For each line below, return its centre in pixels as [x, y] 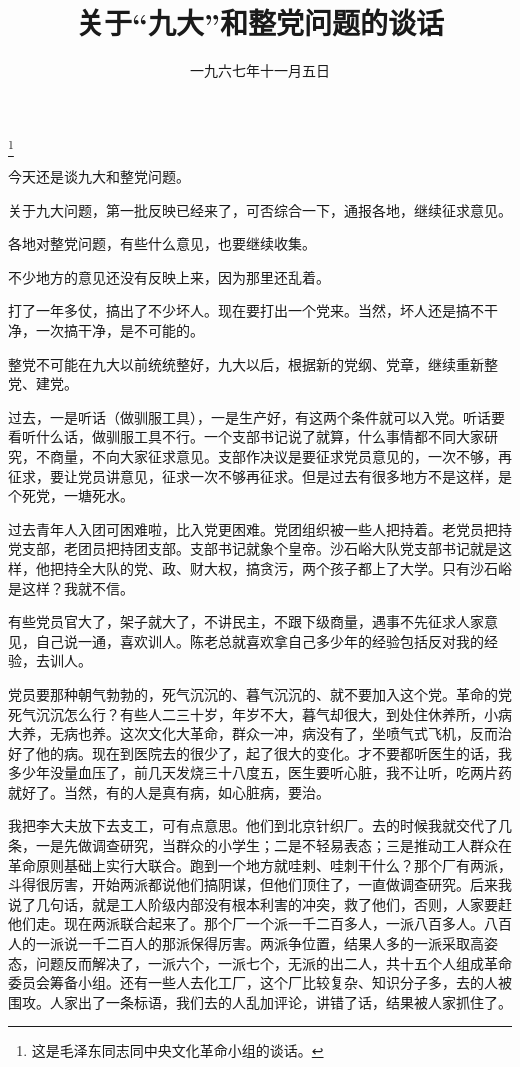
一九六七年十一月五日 [260, 70]
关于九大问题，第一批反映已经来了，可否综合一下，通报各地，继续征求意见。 [260, 209]
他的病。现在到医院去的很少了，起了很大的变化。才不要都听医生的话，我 [273, 752]
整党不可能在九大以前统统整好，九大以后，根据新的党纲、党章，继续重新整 [253, 363]
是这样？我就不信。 [71, 587]
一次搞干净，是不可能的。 [119, 330]
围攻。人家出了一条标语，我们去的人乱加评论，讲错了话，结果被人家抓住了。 [260, 1001]
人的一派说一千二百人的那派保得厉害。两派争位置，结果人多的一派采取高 [246, 943]
